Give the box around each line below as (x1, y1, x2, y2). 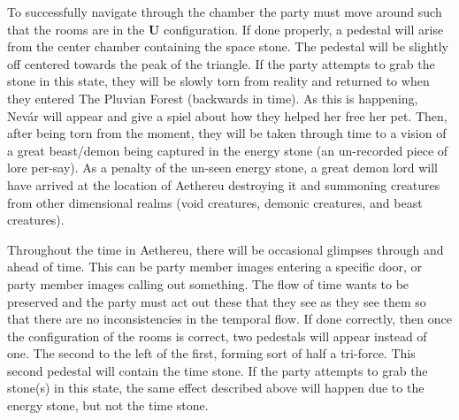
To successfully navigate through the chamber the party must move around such (7, 3, 442, 20)
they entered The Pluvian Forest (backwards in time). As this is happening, (7, 88, 418, 107)
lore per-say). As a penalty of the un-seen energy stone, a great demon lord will (7, 158, 438, 177)
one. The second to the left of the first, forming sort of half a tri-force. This (7, 344, 416, 363)
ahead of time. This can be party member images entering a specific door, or (7, 257, 422, 276)
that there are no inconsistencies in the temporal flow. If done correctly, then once (7, 309, 452, 328)
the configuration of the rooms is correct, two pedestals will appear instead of (7, 326, 427, 345)
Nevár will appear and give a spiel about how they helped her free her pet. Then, (7, 106, 448, 125)
